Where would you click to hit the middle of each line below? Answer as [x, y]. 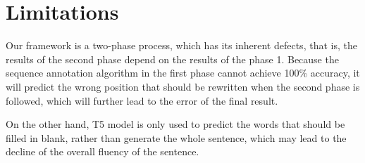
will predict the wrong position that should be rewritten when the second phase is [183, 86]
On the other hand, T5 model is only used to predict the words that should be [175, 124]
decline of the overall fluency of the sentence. [103, 151]
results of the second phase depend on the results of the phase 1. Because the [172, 59]
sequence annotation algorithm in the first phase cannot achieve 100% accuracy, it [183, 73]
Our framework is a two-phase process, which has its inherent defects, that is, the [181, 45]
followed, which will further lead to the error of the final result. [142, 100]
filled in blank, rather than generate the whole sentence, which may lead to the [176, 137]
